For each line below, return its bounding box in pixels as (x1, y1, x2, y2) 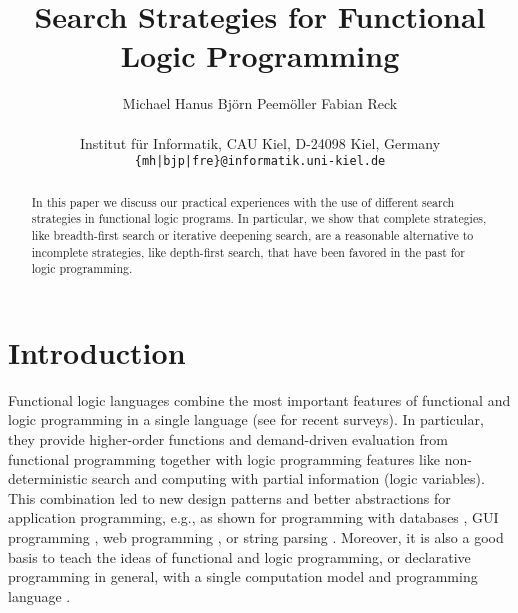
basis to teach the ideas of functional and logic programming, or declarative (8, 546, 471, 567)
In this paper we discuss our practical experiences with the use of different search (31, 193, 455, 210)
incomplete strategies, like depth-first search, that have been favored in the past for (31, 243, 465, 260)
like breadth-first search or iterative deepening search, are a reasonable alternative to (31, 226, 474, 243)
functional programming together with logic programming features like (8, 448, 441, 469)
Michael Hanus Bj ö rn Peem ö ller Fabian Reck (122, 93, 398, 114)
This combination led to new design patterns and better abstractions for (8, 487, 451, 508)
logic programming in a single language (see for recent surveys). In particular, (8, 409, 484, 430)
